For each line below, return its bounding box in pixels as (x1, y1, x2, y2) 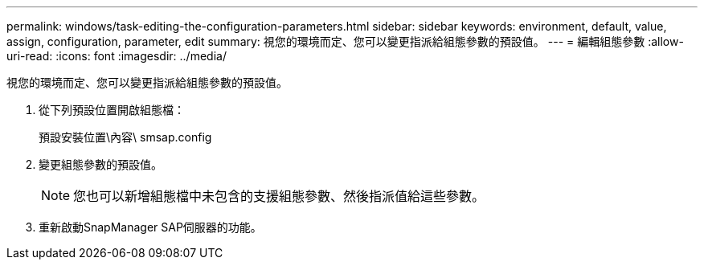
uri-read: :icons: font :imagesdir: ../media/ (6, 49, 227, 63)
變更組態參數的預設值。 (39, 158, 162, 171)
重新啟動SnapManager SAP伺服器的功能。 (39, 220, 262, 234)
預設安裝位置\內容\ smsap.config (39, 130, 212, 144)
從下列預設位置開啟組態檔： (39, 103, 185, 117)
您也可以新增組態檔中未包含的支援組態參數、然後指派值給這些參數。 (73, 188, 485, 204)
